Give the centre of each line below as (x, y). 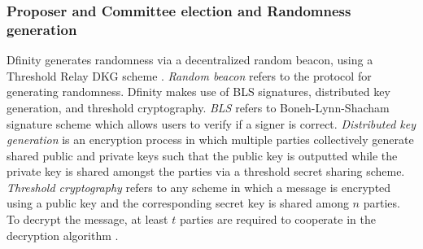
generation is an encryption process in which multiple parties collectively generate (210, 140)
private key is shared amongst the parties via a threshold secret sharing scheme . (206, 171)
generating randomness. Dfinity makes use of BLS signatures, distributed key (198, 92)
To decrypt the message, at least (87, 219)
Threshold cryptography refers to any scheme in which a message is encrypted (199, 187)
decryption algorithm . (63, 235)
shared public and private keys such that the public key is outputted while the (202, 155)
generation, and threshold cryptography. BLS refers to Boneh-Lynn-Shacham (198, 107)
